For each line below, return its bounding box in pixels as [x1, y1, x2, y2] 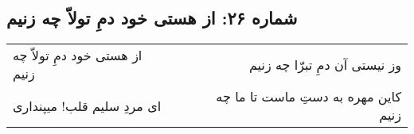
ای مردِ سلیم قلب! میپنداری [13, 96, 162, 115]
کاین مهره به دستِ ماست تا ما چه [216, 87, 401, 106]
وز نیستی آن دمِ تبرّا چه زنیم [248, 55, 401, 74]
